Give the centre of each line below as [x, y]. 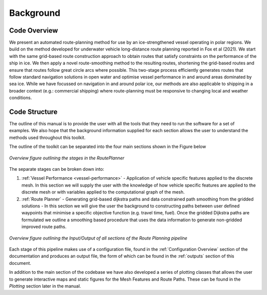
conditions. [21, 98]
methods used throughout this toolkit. [47, 137]
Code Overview [34, 30]
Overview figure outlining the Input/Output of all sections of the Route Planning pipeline [98, 238]
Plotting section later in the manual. [45, 286]
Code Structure [33, 112]
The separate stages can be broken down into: [57, 169]
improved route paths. [44, 227]
